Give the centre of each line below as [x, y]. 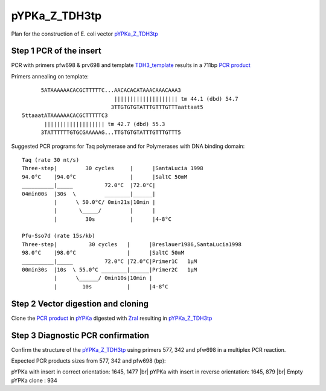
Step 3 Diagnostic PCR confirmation [80, 335]
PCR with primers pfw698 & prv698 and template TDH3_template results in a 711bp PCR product [131, 65]
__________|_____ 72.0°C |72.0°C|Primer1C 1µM [110, 261]
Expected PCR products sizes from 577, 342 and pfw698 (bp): [88, 361]
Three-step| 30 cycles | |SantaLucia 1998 [113, 168]
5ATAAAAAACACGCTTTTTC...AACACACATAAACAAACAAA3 [111, 90]
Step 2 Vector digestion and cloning [80, 304]
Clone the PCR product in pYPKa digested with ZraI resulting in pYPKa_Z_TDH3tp [112, 318]
